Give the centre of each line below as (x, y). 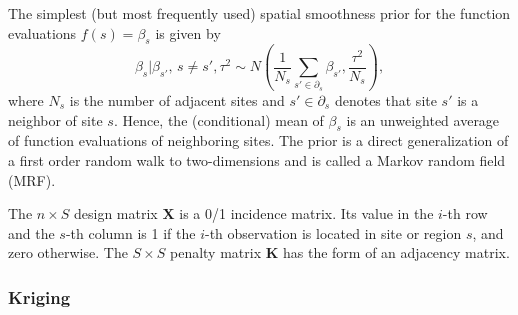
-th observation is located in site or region (333, 232)
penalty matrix (215, 252)
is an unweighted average (423, 119)
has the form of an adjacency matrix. (396, 252)
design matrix (116, 213)
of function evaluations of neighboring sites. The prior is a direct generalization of (258, 140)
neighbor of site (55, 119)
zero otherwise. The (68, 252)
